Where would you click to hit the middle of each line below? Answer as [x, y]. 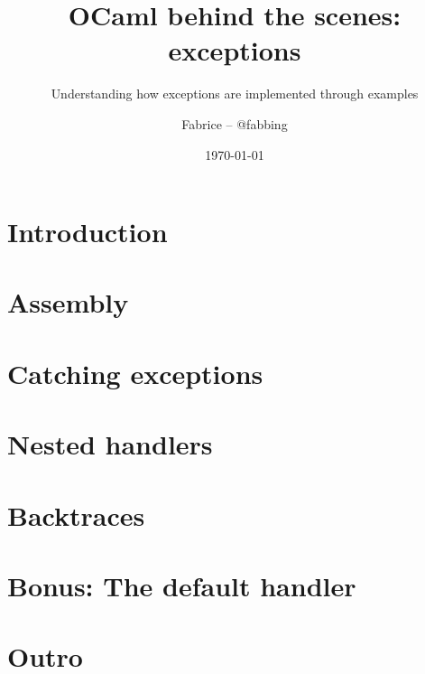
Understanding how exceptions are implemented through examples [235, 94]
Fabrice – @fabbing [235, 123]
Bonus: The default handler [182, 585]
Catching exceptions [135, 373]
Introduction [88, 232]
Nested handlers [110, 444]
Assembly [68, 302]
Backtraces [76, 515]
